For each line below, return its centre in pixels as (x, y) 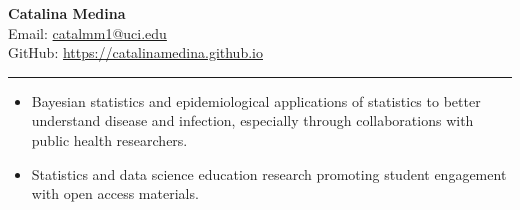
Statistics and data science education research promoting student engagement (269, 173)
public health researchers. (109, 139)
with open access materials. (115, 193)
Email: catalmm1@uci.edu (87, 32)
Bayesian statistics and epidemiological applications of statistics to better (256, 100)
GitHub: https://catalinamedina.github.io (135, 52)
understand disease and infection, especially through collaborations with (252, 120)
